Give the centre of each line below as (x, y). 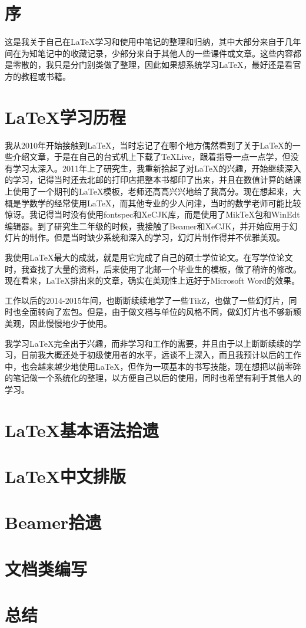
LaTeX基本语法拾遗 (82, 430)
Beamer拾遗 (53, 522)
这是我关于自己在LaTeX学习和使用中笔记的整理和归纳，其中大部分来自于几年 (153, 42)
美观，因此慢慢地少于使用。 (58, 323)
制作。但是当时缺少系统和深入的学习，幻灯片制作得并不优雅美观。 (157, 237)
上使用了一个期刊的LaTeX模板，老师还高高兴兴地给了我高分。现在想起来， (149, 191)
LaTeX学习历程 (65, 116)
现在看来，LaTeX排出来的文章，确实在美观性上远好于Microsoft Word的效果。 (152, 280)
